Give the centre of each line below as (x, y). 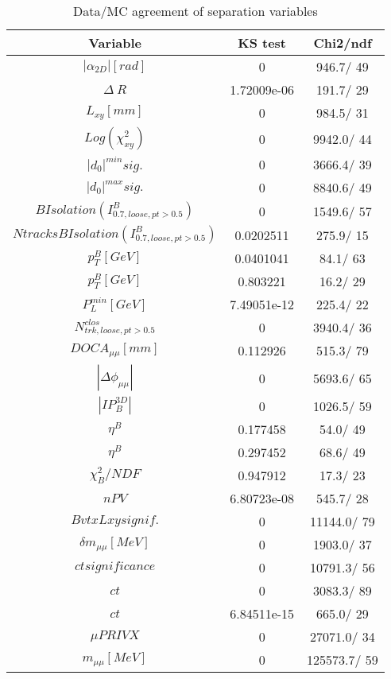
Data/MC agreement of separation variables (195, 11)
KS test (262, 43)
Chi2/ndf (343, 43)
